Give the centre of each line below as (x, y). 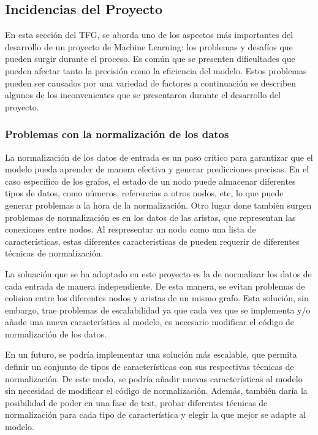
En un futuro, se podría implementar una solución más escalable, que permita (151, 354)
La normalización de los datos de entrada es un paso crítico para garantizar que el (159, 157)
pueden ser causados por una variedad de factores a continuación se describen (151, 83)
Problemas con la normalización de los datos (117, 134)
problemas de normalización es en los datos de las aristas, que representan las (150, 217)
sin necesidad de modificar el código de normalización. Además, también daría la (156, 391)
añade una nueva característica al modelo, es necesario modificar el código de (150, 322)
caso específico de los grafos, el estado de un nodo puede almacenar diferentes (150, 181)
